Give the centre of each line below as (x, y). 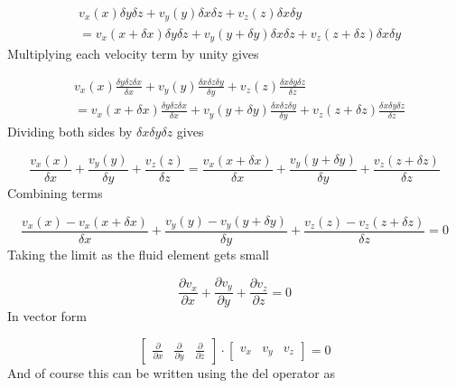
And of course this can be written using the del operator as (171, 372)
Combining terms (55, 192)
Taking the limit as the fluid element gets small (138, 255)
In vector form (47, 316)
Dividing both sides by (70, 131)
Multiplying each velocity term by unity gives (133, 53)
